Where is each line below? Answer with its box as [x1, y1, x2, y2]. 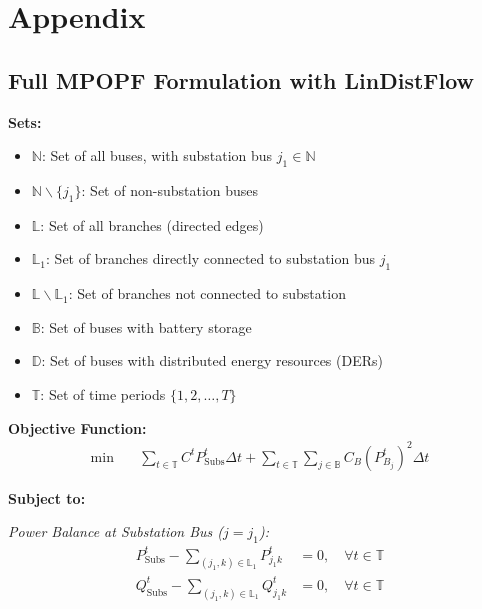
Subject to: [8, 487, 86, 508]
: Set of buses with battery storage [40, 316, 252, 337]
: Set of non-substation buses [81, 179, 259, 200]
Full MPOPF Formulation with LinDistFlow [8, 64, 475, 95]
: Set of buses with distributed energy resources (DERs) [41, 350, 383, 371]
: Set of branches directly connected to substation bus [46, 248, 376, 269]
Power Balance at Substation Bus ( [8, 521, 224, 542]
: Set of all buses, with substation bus [41, 145, 273, 166]
